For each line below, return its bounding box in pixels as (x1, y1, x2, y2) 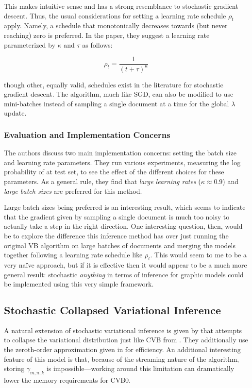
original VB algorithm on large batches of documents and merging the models (4, 240, 235, 250)
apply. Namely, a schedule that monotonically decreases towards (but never (4, 20, 228, 31)
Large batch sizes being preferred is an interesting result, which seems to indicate (4, 202, 246, 212)
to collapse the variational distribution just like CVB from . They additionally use (4, 335, 248, 345)
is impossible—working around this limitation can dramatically (46, 363, 235, 373)
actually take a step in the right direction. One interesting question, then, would (4, 221, 243, 231)
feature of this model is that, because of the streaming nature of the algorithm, (4, 354, 239, 364)
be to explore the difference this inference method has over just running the (4, 230, 229, 240)
